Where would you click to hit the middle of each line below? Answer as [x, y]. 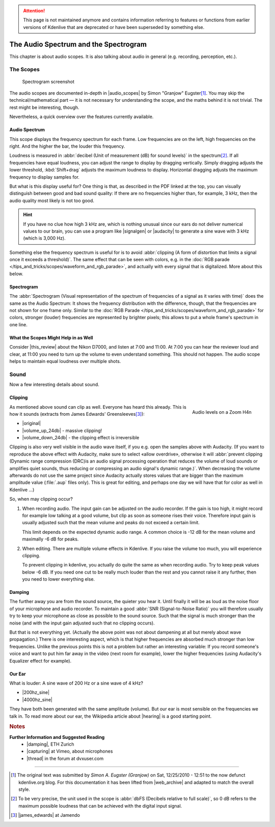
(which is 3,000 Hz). [44, 238]
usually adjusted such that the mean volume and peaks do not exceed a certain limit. [111, 523]
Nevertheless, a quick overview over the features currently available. [81, 117]
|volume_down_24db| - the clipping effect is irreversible [81, 438]
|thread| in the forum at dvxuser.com [65, 758]
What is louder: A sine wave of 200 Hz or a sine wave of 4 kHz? [76, 683]
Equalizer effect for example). [40, 661]
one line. [19, 324]
